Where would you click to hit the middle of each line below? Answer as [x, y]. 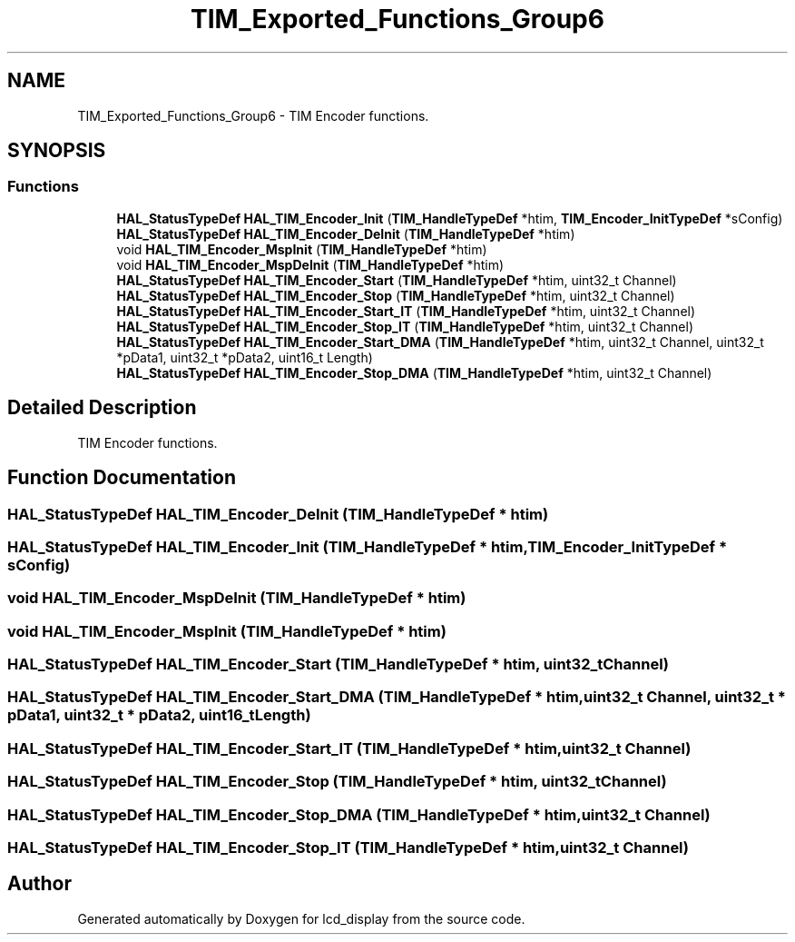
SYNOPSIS [57, 151]
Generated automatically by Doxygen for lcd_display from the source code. [301, 918]
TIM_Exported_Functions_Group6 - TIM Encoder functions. [253, 115]
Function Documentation [122, 478]
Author [39, 884]
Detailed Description [102, 408]
